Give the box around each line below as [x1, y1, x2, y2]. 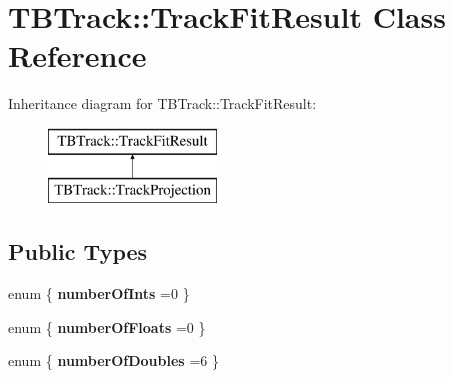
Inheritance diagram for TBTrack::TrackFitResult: [8, 93, 317, 114]
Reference [8, 35, 147, 76]
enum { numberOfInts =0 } [8, 283, 190, 304]
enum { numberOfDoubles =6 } [8, 350, 219, 371]
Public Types [8, 236, 148, 267]
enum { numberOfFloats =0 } [8, 316, 206, 337]
